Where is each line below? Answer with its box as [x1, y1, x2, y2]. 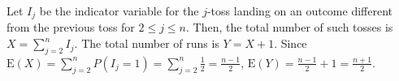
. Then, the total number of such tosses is [186, 19, 393, 36]
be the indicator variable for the [39, 2, 199, 19]
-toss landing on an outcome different [206, 2, 393, 19]
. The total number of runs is [74, 35, 219, 52]
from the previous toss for [7, 19, 135, 36]
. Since [274, 35, 307, 52]
